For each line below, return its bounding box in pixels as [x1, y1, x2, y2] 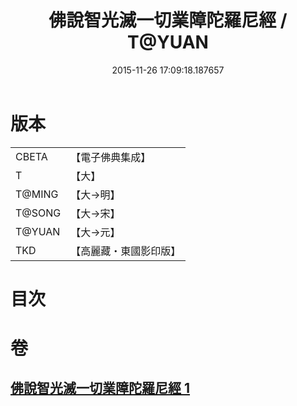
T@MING [15, 187, 59, 201]
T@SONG [15, 206, 62, 220]
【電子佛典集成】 [70, 150, 152, 164]
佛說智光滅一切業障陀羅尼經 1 [10, 380, 191, 397]
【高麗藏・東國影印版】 [70, 244, 182, 258]
